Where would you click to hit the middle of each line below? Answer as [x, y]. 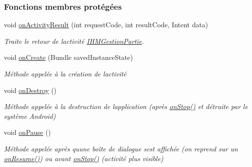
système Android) [30, 116]
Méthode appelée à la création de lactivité [65, 74]
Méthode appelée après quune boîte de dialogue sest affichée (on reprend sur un [121, 148]
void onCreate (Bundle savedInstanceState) [69, 57]
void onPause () [27, 132]
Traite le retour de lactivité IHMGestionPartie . [74, 41]
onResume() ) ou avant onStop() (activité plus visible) [84, 158]
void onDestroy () [30, 90]
